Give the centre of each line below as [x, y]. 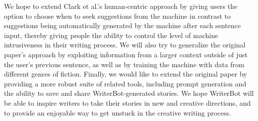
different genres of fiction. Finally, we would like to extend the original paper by [126, 74]
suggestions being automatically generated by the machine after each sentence [123, 25]
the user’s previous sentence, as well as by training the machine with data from [124, 64]
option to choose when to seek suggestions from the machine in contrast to [118, 16]
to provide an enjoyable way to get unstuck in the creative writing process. [118, 112]
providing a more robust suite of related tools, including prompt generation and [125, 83]
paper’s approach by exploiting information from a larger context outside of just [126, 54]
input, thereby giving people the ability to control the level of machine [111, 35]
